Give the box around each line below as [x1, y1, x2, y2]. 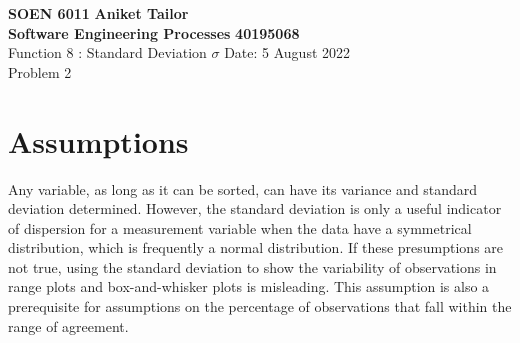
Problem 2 [8, 61, 72, 82]
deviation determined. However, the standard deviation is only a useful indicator [8, 198, 502, 219]
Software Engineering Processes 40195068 [8, 22, 300, 43]
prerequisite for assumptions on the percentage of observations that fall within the [8, 296, 512, 317]
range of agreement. [8, 315, 129, 336]
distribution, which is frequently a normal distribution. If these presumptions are [8, 237, 504, 258]
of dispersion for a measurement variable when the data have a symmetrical [8, 217, 472, 238]
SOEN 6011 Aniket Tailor [8, 3, 189, 23]
